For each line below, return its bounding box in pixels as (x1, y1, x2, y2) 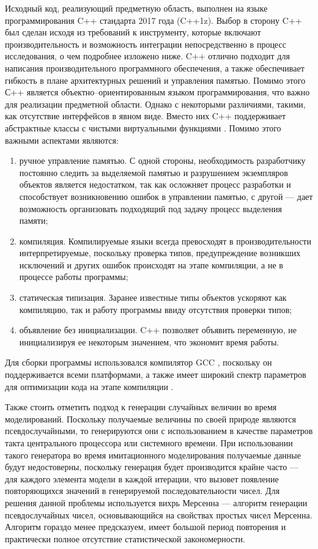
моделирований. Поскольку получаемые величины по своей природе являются (5, 412, 296, 425)
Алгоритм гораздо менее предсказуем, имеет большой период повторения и (5, 520, 286, 533)
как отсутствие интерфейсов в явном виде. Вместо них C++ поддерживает (5, 109, 286, 122)
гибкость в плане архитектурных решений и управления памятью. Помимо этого (5, 73, 306, 86)
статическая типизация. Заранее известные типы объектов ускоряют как (19, 291, 287, 304)
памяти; (19, 214, 48, 227)
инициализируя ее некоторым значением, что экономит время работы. (19, 335, 279, 348)
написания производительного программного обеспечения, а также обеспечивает (5, 61, 305, 74)
